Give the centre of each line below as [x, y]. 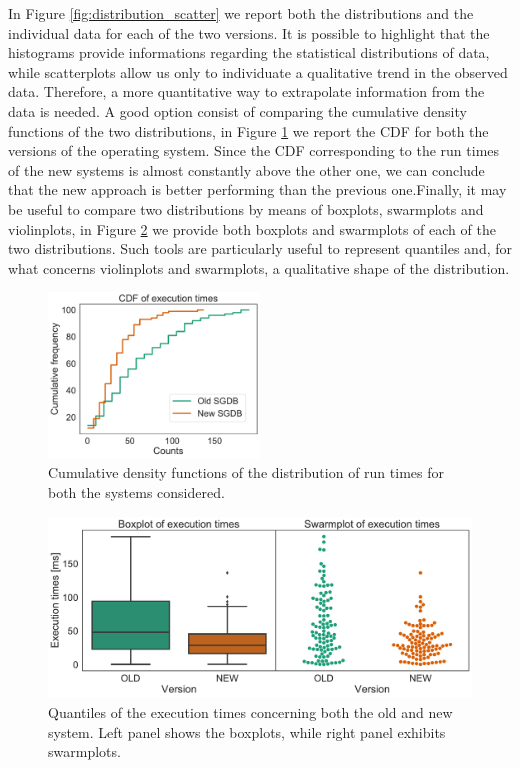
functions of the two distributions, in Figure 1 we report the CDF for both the [248, 130]
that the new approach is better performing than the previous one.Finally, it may [257, 189]
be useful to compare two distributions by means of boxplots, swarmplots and [246, 208]
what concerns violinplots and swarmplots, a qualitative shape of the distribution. [259, 267]
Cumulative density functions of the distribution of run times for [246, 472]
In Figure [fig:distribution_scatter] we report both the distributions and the [241, 13]
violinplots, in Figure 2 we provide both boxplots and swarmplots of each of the [252, 228]
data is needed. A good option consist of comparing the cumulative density [237, 110]
